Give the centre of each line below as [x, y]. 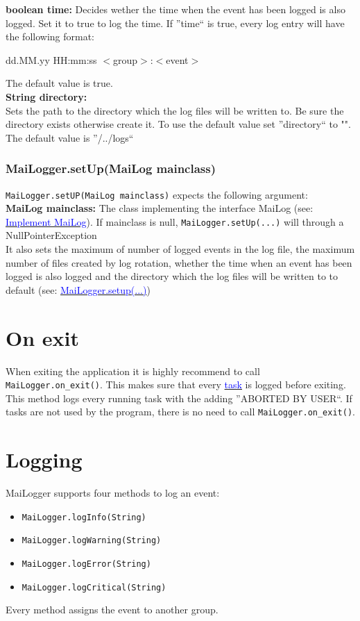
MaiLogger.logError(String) [86, 564]
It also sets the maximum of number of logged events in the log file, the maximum [180, 249]
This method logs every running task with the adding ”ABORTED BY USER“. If [179, 398]
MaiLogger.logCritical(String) [94, 587]
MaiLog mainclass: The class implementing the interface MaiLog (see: [160, 208]
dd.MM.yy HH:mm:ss [51, 59]
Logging [44, 459]
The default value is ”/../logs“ [70, 137]
